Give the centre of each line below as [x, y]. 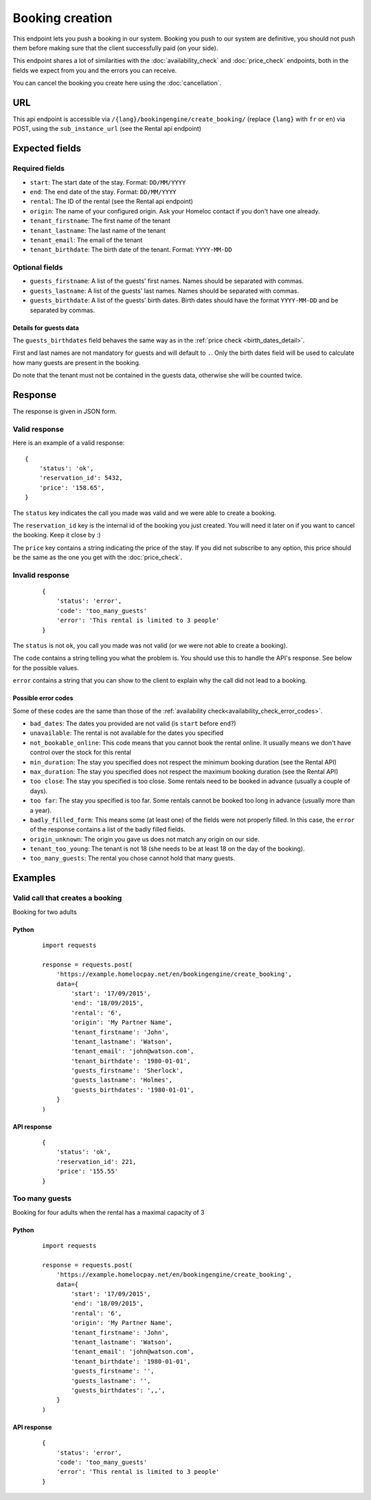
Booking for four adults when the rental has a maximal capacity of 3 [109, 1212]
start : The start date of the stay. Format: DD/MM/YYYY [108, 182]
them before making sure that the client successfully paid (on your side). [115, 48]
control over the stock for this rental [81, 752]
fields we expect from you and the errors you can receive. [95, 70]
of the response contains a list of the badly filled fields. [108, 829]
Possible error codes [43, 698]
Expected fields [47, 148]
